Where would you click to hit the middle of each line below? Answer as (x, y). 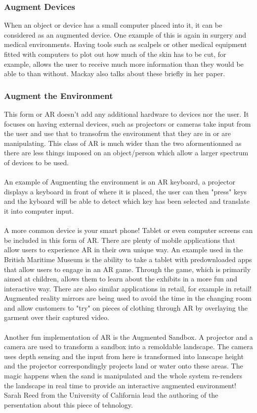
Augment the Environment (59, 95)
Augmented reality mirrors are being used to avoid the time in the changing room (128, 298)
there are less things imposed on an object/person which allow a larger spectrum (126, 153)
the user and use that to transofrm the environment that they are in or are (118, 133)
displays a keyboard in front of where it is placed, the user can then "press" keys (126, 191)
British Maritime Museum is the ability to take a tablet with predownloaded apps (128, 259)
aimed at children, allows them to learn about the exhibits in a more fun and (121, 279)
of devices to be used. (37, 162)
